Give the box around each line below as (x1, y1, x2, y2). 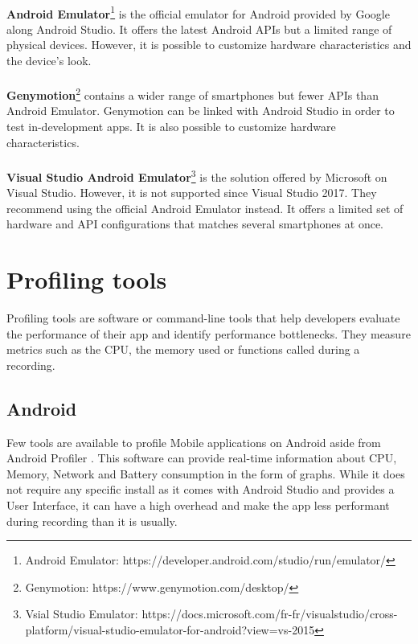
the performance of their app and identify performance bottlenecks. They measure (6, 325, 411, 342)
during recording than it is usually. (6, 512, 178, 529)
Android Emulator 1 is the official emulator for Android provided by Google (6, 2, 390, 22)
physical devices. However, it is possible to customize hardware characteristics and (6, 36, 412, 53)
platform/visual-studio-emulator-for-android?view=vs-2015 (25, 621, 315, 638)
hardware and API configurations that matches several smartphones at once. (6, 215, 383, 232)
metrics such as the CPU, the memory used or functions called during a (6, 341, 360, 358)
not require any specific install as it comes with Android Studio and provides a (6, 481, 395, 498)
